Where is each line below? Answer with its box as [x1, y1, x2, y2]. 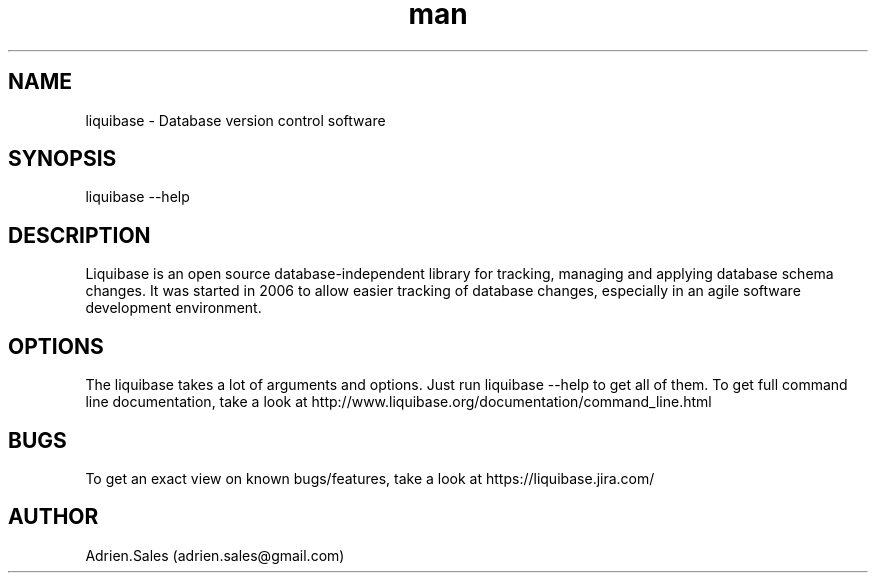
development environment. [85, 299, 262, 317]
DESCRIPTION [8, 222, 151, 248]
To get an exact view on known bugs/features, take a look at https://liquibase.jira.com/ [85, 469, 655, 487]
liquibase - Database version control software [85, 111, 386, 129]
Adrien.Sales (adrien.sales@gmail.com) [85, 546, 345, 564]
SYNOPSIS [8, 146, 117, 172]
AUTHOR [8, 504, 99, 530]
